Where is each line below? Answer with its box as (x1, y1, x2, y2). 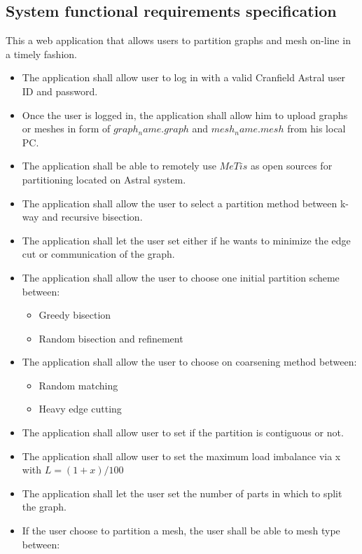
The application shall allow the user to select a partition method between (22, 195, 337, 210)
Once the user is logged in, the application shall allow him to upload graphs (22, 107, 348, 122)
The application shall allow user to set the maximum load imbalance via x (22, 448, 341, 463)
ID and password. (22, 83, 98, 98)
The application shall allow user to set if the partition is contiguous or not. (22, 425, 344, 440)
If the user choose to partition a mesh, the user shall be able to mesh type (22, 523, 340, 538)
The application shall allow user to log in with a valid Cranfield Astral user (22, 70, 346, 85)
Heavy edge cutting (39, 401, 122, 416)
